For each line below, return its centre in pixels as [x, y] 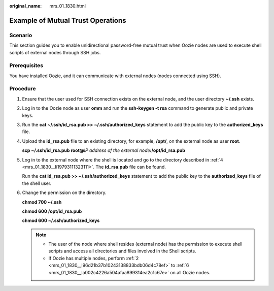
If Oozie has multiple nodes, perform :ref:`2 [94, 258]
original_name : [26, 6]
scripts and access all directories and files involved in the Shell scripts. [122, 251]
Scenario [21, 35]
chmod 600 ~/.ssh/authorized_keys [61, 220]
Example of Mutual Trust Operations [68, 20]
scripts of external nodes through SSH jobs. [55, 52]
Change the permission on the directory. [64, 192]
